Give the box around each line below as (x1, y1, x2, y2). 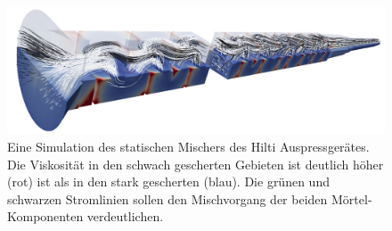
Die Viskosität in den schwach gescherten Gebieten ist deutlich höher (7, 154, 384, 173)
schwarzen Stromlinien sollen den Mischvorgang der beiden (7, 189, 328, 208)
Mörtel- (331, 189, 372, 208)
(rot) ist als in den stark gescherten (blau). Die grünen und (7, 172, 330, 191)
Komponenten (7, 207, 84, 226)
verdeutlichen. (86, 207, 164, 226)
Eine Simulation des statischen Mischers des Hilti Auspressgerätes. (7, 137, 370, 156)
